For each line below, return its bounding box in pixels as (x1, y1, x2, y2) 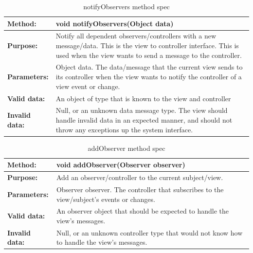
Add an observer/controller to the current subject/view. (56, 172, 223, 182)
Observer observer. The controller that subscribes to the (56, 184, 224, 194)
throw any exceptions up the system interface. (55, 124, 193, 134)
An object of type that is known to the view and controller (55, 93, 231, 103)
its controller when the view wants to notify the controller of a (55, 72, 242, 82)
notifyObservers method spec (83, 1, 170, 11)
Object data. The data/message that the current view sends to (55, 62, 243, 72)
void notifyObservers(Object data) (55, 18, 174, 28)
